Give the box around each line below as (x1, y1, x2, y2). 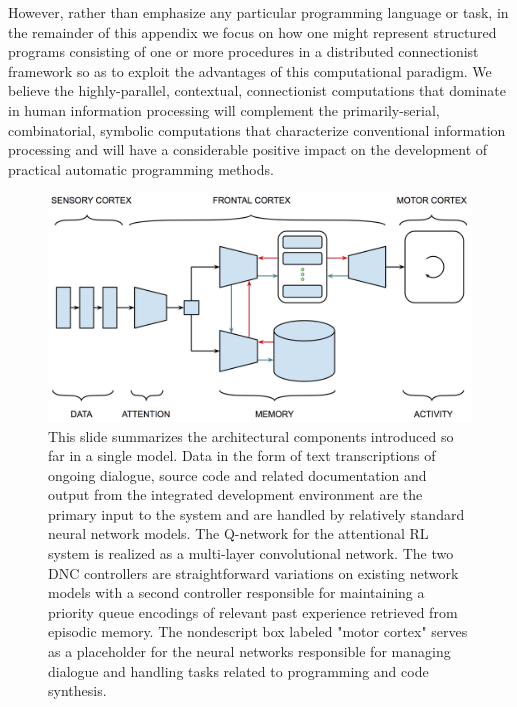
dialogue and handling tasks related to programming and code (48, 660, 429, 681)
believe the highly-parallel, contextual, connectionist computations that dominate (8, 80, 507, 101)
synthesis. (48, 680, 107, 701)
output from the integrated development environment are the (48, 484, 423, 505)
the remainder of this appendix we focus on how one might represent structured (8, 21, 497, 42)
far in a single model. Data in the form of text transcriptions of (48, 445, 436, 466)
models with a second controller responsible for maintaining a (48, 582, 425, 603)
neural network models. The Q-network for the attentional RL (48, 523, 429, 544)
